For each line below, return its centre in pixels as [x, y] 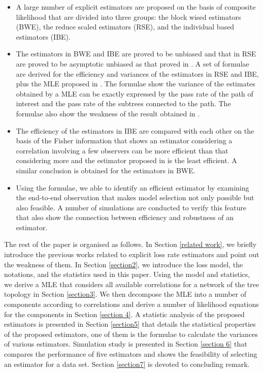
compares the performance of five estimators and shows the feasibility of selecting [131, 354]
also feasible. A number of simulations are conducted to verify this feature [131, 207]
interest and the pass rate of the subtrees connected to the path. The [123, 103]
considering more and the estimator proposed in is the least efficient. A [126, 160]
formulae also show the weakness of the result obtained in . [108, 113]
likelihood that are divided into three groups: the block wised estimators [128, 17]
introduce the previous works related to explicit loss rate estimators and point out [132, 254]
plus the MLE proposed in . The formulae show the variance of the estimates [136, 84]
